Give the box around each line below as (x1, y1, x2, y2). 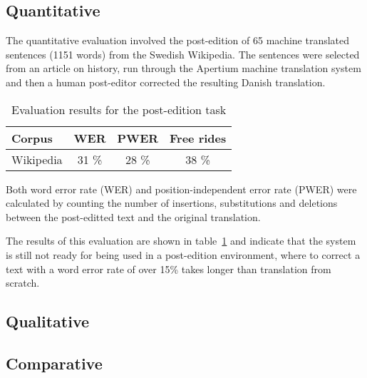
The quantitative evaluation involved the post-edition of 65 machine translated (6, 33, 350, 48)
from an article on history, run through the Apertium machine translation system (6, 61, 361, 76)
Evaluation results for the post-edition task (11, 101, 227, 118)
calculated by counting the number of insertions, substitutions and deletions (6, 195, 338, 210)
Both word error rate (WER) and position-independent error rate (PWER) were (6, 181, 357, 196)
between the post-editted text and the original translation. (6, 209, 261, 224)
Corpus (11, 129, 53, 146)
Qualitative (6, 310, 90, 332)
